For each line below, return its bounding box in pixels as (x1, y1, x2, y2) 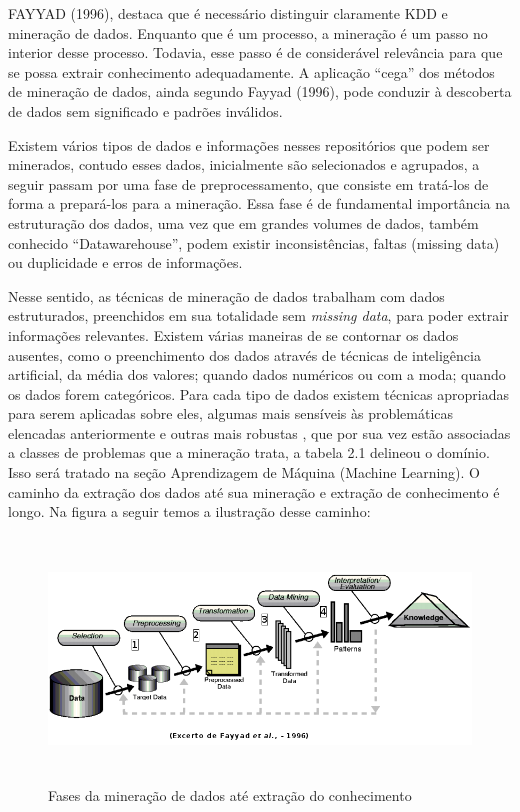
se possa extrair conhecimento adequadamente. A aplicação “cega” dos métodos (8, 61, 495, 82)
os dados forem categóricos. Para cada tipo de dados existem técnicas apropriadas (8, 383, 510, 404)
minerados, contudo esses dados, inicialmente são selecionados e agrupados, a (8, 154, 480, 175)
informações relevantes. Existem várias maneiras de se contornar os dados (8, 324, 459, 345)
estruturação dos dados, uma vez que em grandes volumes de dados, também (8, 212, 479, 233)
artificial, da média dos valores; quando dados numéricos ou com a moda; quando (8, 364, 506, 385)
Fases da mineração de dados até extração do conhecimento (48, 785, 412, 806)
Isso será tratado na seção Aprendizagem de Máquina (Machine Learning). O (8, 462, 480, 483)
